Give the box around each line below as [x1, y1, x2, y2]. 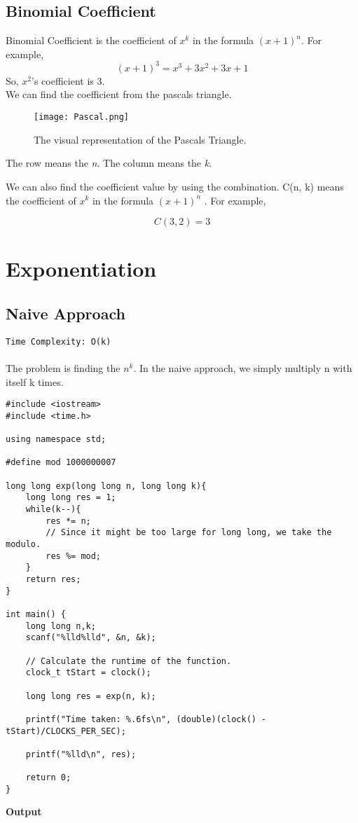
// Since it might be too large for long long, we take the [46, 527, 332, 538]
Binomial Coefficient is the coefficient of [6, 33, 177, 48]
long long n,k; [25, 621, 96, 631]
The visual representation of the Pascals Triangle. [34, 132, 247, 146]
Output [6, 804, 42, 819]
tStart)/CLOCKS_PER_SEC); [6, 726, 126, 736]
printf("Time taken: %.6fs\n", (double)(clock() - [25, 714, 267, 724]
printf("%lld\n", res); [25, 749, 137, 759]
